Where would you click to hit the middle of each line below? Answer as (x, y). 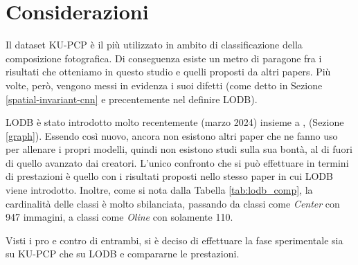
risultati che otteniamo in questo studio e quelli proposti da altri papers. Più (168, 72)
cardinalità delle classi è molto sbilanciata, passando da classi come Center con (173, 203)
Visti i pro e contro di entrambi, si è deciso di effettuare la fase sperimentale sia (174, 240)
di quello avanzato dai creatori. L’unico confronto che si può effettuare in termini (177, 162)
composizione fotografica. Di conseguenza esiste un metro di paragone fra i (164, 58)
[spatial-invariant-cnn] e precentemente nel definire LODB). (132, 99)
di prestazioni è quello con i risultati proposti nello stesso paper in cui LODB (169, 176)
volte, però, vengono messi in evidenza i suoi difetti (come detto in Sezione (164, 85)
